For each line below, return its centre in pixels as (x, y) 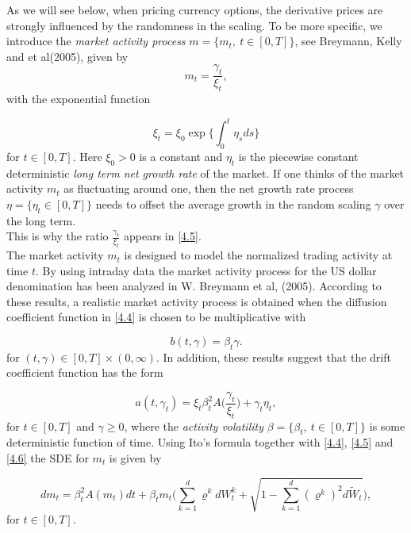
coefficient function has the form (85, 372)
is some (387, 426)
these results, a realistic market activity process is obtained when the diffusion (197, 301)
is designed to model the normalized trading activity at (258, 255)
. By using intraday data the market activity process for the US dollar (206, 270)
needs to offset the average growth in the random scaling (233, 203)
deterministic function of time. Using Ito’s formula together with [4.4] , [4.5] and (200, 442)
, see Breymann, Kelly (348, 41)
